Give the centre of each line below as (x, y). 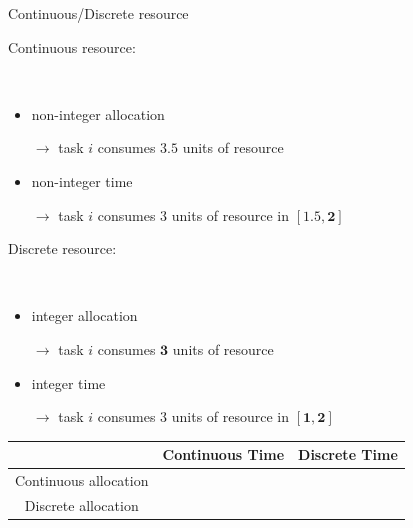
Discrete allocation (81, 504)
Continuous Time (223, 454)
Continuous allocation (82, 480)
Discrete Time (348, 454)
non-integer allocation (98, 113)
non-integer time (82, 180)
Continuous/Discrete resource (98, 13)
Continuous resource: (72, 46)
